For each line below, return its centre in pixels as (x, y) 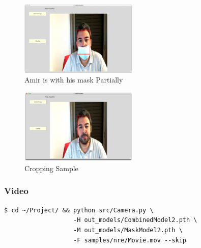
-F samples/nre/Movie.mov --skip (130, 240)
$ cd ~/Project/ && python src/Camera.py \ (79, 210)
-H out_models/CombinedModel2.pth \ (135, 220)
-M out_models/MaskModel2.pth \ (128, 230)
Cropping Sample (51, 168)
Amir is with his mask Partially (74, 80)
